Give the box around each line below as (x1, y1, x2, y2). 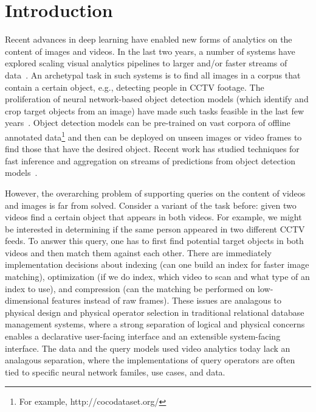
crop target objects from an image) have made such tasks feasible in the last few (5, 104, 304, 117)
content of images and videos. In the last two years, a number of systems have (5, 44, 295, 57)
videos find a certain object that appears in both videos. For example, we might (5, 211, 302, 223)
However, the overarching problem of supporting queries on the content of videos (5, 186, 306, 199)
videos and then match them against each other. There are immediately (5, 246, 272, 259)
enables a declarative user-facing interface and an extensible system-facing (5, 330, 281, 343)
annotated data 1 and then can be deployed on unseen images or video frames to (5, 128, 302, 143)
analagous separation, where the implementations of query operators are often (5, 354, 295, 366)
